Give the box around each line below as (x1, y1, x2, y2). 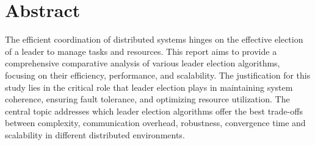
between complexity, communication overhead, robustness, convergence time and (5, 116, 306, 129)
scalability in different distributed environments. (5, 128, 185, 141)
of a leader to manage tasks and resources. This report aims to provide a (5, 44, 277, 57)
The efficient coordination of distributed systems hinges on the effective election (5, 33, 303, 46)
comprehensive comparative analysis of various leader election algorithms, (5, 57, 280, 69)
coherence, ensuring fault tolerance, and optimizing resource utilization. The (5, 93, 290, 105)
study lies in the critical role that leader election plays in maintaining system (5, 80, 293, 93)
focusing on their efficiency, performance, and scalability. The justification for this (5, 68, 311, 81)
